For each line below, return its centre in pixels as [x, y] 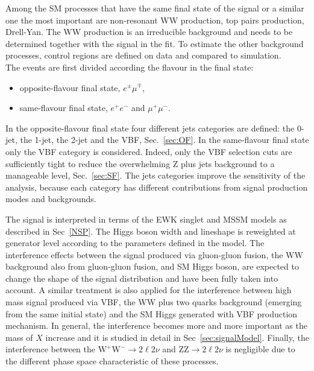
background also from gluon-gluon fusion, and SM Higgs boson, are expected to [152, 266]
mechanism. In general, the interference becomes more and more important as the [156, 325]
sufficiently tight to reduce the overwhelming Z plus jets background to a [140, 163]
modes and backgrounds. [51, 199]
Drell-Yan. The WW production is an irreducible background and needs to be [149, 32]
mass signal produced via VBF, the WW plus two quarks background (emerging [154, 302]
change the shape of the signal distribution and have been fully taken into [142, 278]
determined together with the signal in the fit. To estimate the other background [155, 43]
